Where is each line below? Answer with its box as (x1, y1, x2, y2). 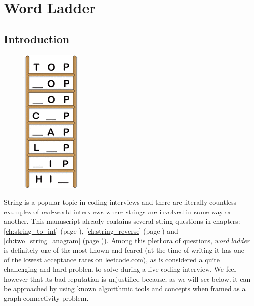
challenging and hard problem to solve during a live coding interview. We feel (4, 264, 236, 274)
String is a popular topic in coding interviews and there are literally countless (4, 197, 237, 207)
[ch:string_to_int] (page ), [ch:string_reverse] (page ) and (4, 225, 178, 235)
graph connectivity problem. (4, 293, 89, 303)
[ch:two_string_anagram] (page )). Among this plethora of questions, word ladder (4, 235, 250, 245)
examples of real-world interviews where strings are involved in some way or (4, 206, 231, 216)
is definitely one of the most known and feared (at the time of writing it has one (4, 245, 245, 255)
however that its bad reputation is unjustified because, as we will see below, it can (4, 273, 251, 283)
